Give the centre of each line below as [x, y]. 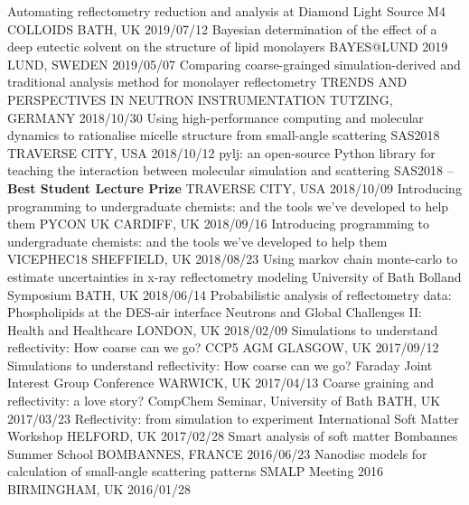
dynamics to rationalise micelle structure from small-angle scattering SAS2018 [224, 135]
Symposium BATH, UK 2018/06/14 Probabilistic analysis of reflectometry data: [230, 294]
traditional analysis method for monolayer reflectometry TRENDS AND [207, 82]
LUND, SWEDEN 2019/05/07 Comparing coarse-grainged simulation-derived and [234, 64]
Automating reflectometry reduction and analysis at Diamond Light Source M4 [226, 11]
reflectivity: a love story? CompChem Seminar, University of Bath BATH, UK [224, 401]
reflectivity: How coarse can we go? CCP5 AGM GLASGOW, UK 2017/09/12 [223, 347]
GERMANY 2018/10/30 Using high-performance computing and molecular [216, 117]
